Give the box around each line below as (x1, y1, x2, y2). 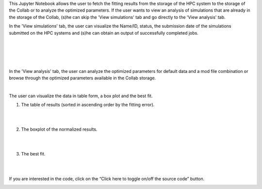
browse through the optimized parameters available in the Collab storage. (9, 75, 156, 81)
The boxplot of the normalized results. (21, 126, 98, 132)
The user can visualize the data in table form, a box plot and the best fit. (9, 93, 153, 99)
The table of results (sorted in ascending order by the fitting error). (21, 102, 155, 108)
